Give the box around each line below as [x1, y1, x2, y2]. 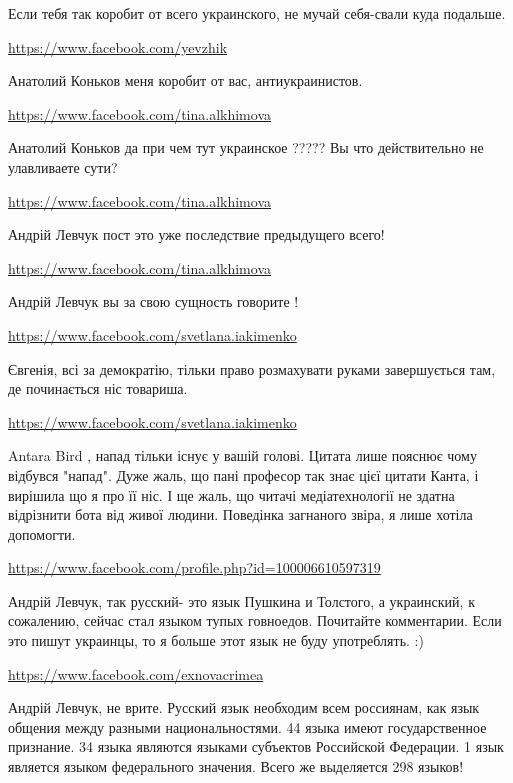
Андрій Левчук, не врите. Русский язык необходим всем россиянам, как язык [8, 697, 480, 718]
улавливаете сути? [8, 156, 118, 177]
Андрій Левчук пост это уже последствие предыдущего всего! [8, 224, 385, 245]
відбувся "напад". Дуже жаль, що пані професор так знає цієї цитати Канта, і [8, 464, 479, 485]
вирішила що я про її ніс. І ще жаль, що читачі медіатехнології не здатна [8, 484, 455, 505]
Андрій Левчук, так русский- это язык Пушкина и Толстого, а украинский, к [8, 590, 475, 611]
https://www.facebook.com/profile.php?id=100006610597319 [8, 557, 381, 578]
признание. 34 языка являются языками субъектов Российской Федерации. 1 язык [8, 736, 504, 757]
